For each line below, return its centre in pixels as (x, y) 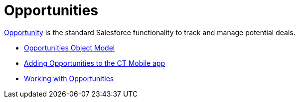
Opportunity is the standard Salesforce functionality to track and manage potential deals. (150, 32)
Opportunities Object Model (70, 48)
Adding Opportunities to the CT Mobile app (95, 63)
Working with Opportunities (69, 78)
